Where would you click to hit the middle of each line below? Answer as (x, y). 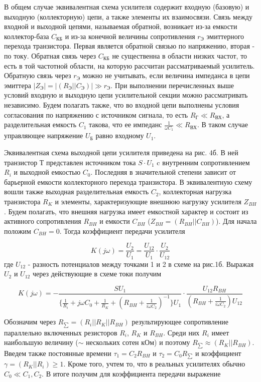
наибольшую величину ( (41, 342)
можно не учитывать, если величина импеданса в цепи (166, 75)
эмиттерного (225, 36)
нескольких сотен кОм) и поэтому (138, 342)
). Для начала (236, 221)
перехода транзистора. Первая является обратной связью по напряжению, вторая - (129, 46)
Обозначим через (30, 322)
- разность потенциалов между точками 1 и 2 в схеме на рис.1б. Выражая (141, 264)
